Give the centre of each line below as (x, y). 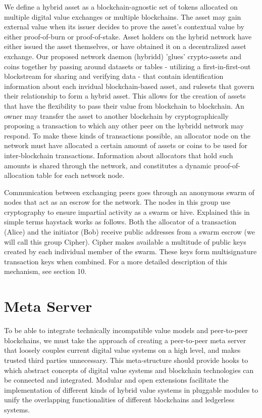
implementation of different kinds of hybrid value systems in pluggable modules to (131, 389)
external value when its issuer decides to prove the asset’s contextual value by (124, 27)
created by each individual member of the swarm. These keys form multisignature (130, 251)
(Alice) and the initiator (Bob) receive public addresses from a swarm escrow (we (129, 232)
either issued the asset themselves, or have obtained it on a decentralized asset (125, 46)
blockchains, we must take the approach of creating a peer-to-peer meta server (125, 340)
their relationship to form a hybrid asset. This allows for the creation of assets (125, 96)
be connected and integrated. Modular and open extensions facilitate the (116, 380)
